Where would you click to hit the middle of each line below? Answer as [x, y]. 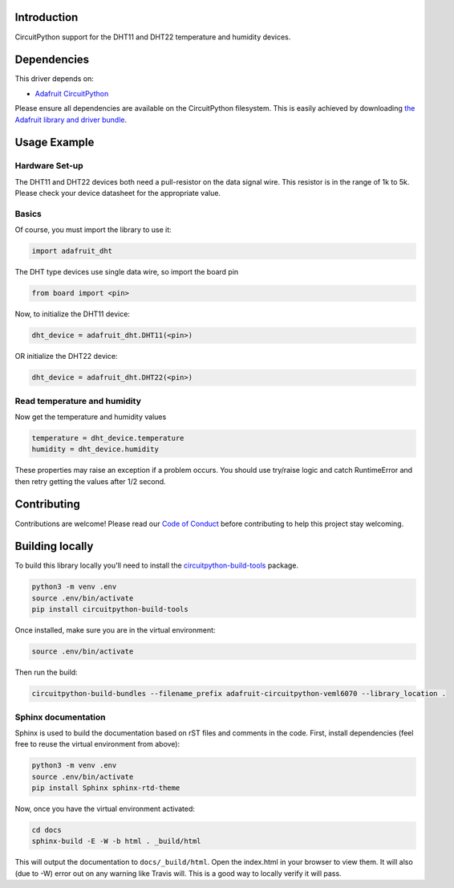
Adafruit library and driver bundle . [71, 120]
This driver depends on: [54, 79]
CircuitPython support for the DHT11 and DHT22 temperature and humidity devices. [153, 37]
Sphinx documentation [60, 717]
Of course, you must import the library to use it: [93, 230]
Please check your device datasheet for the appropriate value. [118, 193]
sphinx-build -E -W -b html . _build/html [116, 841]
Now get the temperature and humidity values [91, 417]
